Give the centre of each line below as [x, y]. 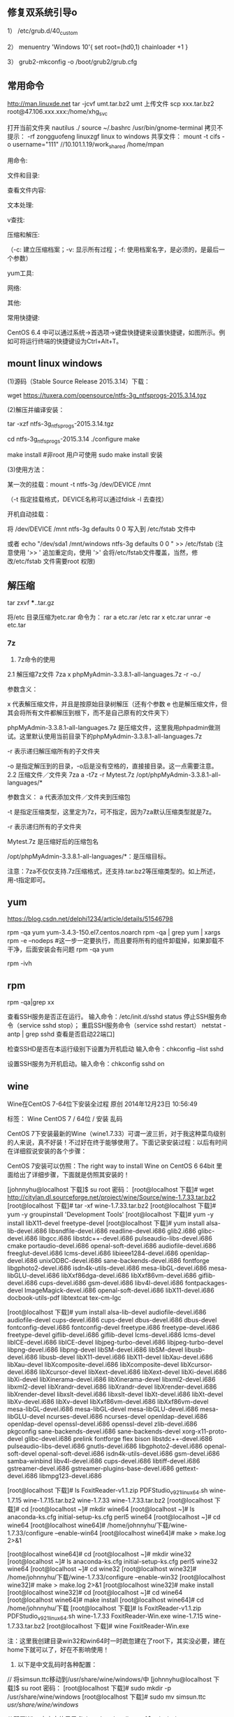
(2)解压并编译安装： [36, 409]
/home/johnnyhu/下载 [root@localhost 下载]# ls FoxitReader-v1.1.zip [104, 1608]
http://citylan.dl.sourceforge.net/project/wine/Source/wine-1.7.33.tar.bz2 [112, 1197]
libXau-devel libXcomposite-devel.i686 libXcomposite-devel [93, 1364]
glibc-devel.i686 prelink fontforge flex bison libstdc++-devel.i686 [118, 1438]
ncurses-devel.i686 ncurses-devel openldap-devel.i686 [127, 1416]
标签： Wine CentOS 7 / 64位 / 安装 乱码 [65, 1118]
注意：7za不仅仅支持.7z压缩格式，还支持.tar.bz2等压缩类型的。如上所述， [113, 871]
